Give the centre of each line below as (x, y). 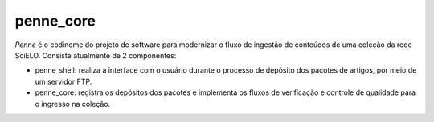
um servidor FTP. (63, 81)
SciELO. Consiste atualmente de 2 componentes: (96, 55)
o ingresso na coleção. (73, 104)
